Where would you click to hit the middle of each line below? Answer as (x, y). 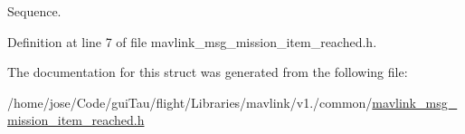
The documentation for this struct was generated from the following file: (208, 72)
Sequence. (34, 11)
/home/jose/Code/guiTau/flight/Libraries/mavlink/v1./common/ (190, 102)
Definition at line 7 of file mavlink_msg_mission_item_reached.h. (192, 41)
